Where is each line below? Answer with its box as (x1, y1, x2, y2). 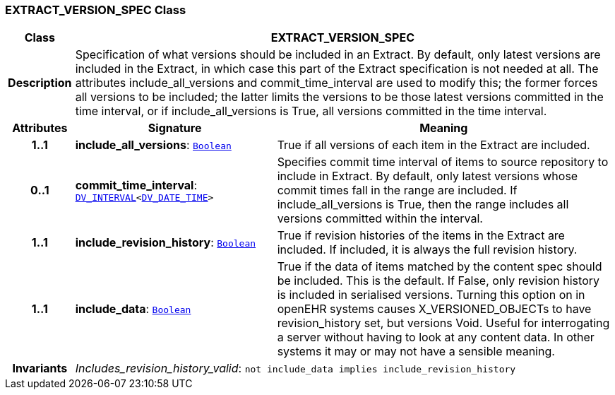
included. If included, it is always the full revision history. (277, 242, 578, 257)
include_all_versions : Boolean (75, 138, 232, 153)
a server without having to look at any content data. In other (277, 330, 595, 345)
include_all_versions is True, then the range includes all (277, 197, 569, 212)
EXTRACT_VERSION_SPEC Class (5, 3, 186, 17)
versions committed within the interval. (277, 211, 483, 226)
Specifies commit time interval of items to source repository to (277, 155, 609, 170)
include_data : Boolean (75, 302, 191, 317)
